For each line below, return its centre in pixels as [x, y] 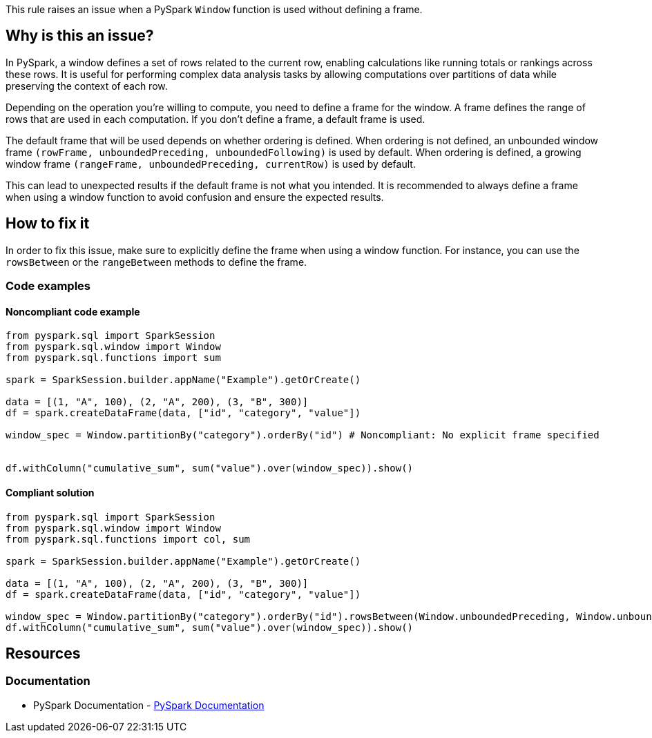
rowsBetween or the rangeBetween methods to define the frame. [156, 262]
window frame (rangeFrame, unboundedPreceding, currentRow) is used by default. [211, 164]
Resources [43, 653]
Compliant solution [50, 492]
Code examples [48, 286]
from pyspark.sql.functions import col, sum [128, 539]
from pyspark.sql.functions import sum [113, 358]
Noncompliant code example [73, 311]
